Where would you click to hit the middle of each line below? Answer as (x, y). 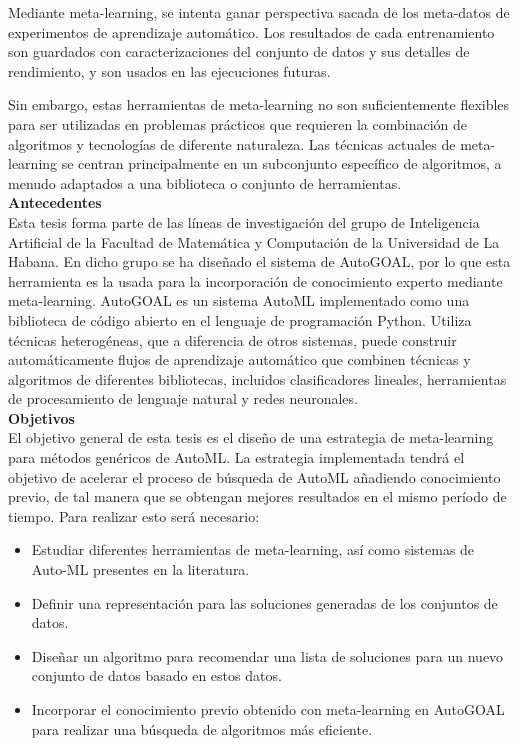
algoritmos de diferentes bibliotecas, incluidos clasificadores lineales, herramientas (257, 378)
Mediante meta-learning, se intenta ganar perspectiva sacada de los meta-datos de (259, 12)
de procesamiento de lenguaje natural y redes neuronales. (183, 398)
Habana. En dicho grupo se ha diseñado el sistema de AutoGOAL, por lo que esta (259, 261)
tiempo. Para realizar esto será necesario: (134, 515)
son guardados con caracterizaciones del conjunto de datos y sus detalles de (239, 51)
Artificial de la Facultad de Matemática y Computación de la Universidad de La (254, 241)
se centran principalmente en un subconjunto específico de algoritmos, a (281, 163)
